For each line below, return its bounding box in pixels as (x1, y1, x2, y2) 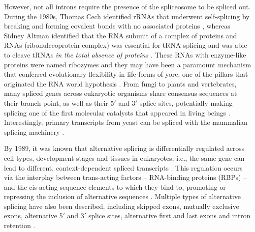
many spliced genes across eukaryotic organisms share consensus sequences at (4, 88, 237, 98)
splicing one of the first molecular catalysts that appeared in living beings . (4, 107, 230, 117)
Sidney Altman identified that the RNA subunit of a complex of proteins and (4, 30, 237, 40)
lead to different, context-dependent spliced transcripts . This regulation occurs (4, 162, 243, 173)
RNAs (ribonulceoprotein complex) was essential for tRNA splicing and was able (4, 40, 247, 50)
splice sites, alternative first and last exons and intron (88, 210, 251, 221)
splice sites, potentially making (139, 97, 233, 108)
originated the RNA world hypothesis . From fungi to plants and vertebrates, (4, 78, 237, 88)
